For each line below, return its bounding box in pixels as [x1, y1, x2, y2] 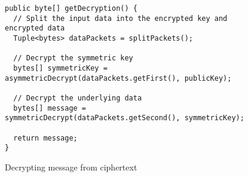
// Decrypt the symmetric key [13, 54, 133, 63]
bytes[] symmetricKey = [13, 63, 108, 72]
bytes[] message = [13, 103, 87, 112]
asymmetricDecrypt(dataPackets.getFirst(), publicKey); [5, 74, 232, 83]
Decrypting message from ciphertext [5, 160, 137, 173]
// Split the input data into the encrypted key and [13, 14, 228, 23]
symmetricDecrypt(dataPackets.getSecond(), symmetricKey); [5, 114, 244, 123]
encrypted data [5, 24, 65, 33]
